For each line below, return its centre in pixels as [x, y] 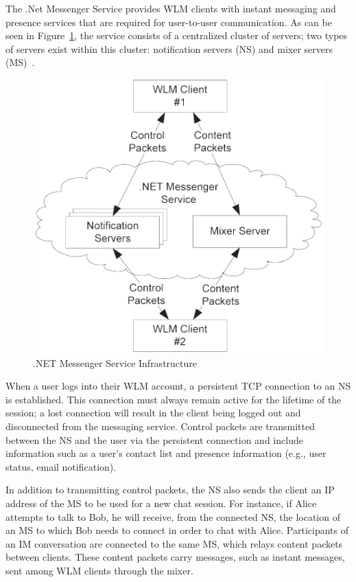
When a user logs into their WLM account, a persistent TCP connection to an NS [178, 386]
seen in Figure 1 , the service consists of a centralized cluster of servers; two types [177, 35]
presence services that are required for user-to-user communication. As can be [169, 22]
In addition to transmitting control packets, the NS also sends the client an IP [170, 490]
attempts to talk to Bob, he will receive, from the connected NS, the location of [173, 516]
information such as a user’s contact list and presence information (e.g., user [166, 453]
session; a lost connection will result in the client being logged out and [153, 413]
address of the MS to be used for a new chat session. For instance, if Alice [161, 503]
